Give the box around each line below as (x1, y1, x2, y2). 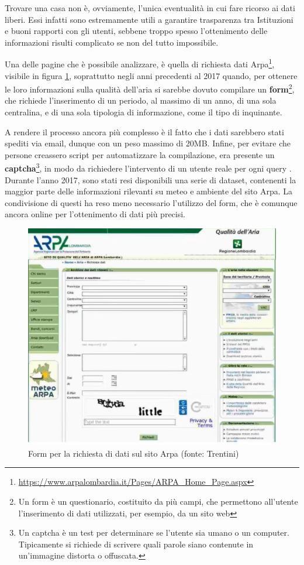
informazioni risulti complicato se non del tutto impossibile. (5, 36, 219, 48)
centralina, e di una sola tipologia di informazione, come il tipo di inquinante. (5, 106, 282, 118)
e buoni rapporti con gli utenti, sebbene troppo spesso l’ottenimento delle (5, 25, 268, 37)
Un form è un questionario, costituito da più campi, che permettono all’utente (18, 495, 298, 508)
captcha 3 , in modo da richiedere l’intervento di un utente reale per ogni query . (5, 160, 292, 174)
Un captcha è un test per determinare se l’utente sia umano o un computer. (18, 526, 289, 539)
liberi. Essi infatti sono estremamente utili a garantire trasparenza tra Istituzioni (5, 13, 293, 25)
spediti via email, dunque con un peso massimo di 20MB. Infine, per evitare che (5, 137, 291, 149)
